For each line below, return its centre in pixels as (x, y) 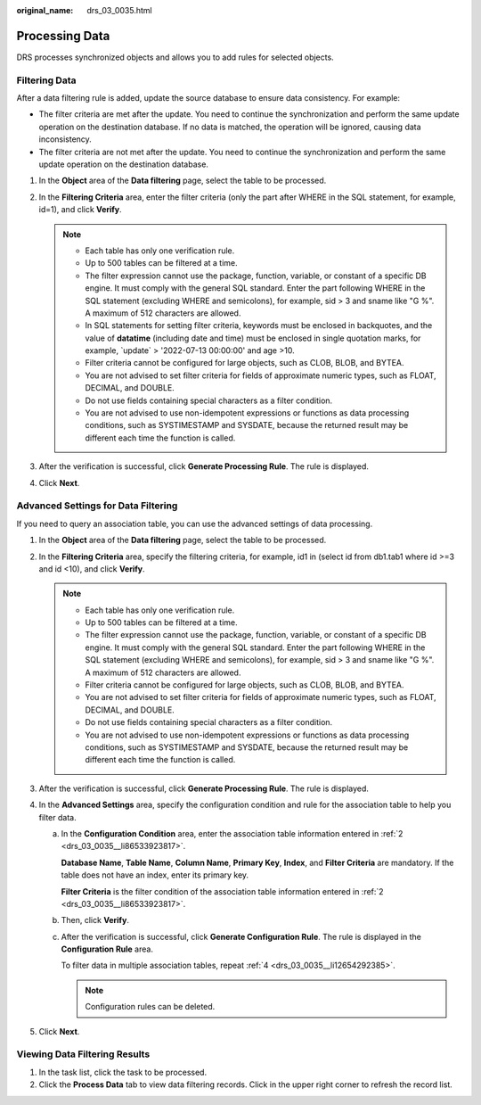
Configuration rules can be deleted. (150, 1007)
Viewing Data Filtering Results (83, 1054)
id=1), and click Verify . (80, 210)
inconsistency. (65, 139)
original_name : (45, 10)
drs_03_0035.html (119, 10)
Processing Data (63, 36)
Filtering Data (46, 80)
